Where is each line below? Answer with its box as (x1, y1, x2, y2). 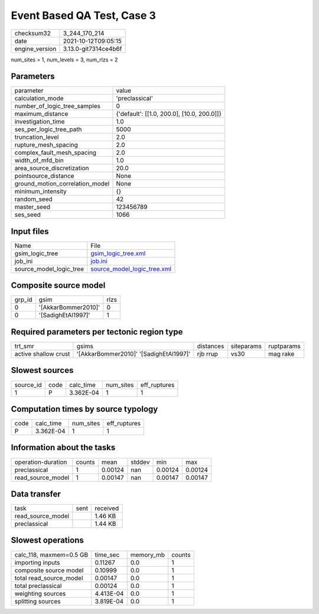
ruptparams (268, 342, 301, 350)
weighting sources (14, 589, 66, 597)
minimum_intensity (14, 187, 67, 196)
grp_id (14, 295, 32, 304)
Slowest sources (11, 365, 74, 375)
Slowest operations (11, 535, 84, 545)
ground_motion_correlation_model (14, 180, 110, 188)
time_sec (95, 550, 120, 558)
